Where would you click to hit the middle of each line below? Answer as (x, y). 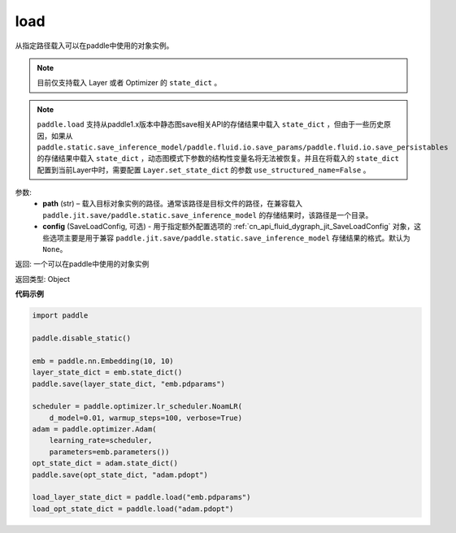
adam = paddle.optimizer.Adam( (95, 429)
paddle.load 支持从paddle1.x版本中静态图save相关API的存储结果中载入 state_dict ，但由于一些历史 (211, 124)
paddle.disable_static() (82, 338)
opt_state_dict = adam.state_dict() (105, 464)
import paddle (60, 316)
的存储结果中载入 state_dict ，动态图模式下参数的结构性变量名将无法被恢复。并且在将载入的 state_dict (218, 158)
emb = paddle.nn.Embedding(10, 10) (103, 361)
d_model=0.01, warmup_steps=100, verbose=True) (146, 418)
